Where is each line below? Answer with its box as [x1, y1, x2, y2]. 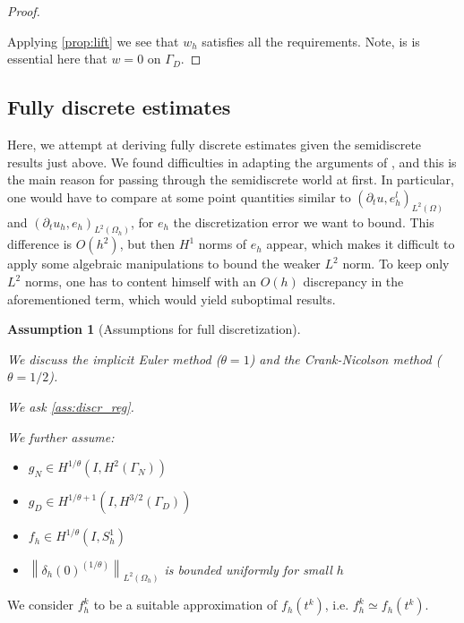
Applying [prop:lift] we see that [7, 31, 179, 50]
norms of [198, 235, 247, 253]
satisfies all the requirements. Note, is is [202, 31, 420, 50]
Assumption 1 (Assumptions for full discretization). [7, 320, 301, 338]
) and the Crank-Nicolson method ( [249, 349, 442, 368]
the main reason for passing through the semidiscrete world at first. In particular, [7, 170, 454, 189]
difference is [7, 235, 73, 253]
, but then [119, 235, 176, 253]
